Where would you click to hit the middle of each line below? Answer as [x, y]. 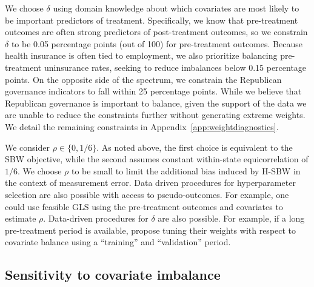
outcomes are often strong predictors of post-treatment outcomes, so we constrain [156, 32]
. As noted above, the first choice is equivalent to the [195, 147]
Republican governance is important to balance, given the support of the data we [156, 103]
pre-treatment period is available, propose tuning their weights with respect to [151, 230]
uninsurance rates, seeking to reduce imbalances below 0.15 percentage [175, 67]
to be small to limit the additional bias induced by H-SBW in [186, 170]
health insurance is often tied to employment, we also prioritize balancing [141, 55]
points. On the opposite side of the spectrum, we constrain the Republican [143, 79]
